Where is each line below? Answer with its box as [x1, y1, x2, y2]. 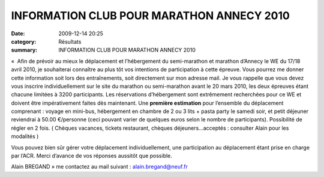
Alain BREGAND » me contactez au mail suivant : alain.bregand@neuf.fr [11, 163, 188, 170]
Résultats [58, 38, 82, 45]
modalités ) [11, 133, 39, 140]
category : [11, 38, 37, 45]
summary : [11, 47, 38, 54]
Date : [11, 30, 25, 37]
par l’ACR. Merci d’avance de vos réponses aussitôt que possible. [11, 152, 172, 160]
